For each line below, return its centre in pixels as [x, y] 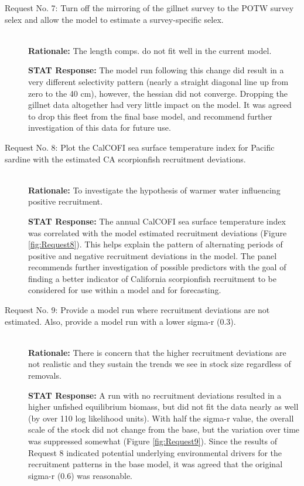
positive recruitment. [65, 201]
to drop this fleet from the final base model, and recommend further [150, 116]
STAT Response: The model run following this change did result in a [156, 70]
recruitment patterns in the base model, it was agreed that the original [156, 464]
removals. [45, 375]
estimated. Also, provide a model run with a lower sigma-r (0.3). [120, 321]
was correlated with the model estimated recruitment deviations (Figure [158, 232]
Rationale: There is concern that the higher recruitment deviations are [157, 352]
